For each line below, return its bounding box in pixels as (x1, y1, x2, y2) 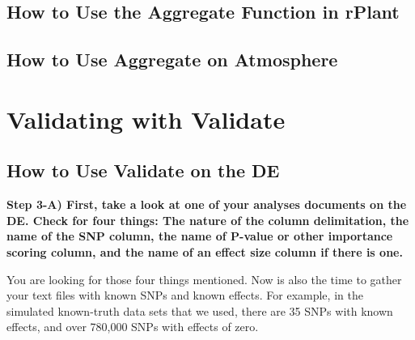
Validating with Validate (6, 102, 286, 135)
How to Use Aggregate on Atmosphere (6, 47, 338, 72)
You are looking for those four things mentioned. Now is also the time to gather (6, 270, 402, 287)
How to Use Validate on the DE (6, 158, 280, 183)
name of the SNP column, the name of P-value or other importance (6, 227, 393, 244)
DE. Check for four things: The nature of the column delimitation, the (6, 211, 409, 228)
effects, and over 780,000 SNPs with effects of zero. (6, 318, 259, 335)
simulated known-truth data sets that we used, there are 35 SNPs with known (6, 302, 393, 319)
